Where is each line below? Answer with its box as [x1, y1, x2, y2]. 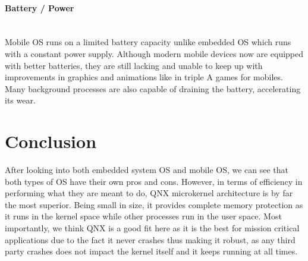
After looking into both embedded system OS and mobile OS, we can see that [5, 163, 289, 176]
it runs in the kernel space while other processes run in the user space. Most [5, 210, 282, 222]
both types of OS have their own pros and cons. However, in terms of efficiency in [5, 175, 303, 187]
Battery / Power [5, 1, 74, 14]
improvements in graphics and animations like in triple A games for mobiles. [5, 71, 283, 83]
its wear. [5, 94, 36, 106]
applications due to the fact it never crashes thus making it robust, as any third [5, 233, 296, 246]
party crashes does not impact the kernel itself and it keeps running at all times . [5, 245, 298, 257]
